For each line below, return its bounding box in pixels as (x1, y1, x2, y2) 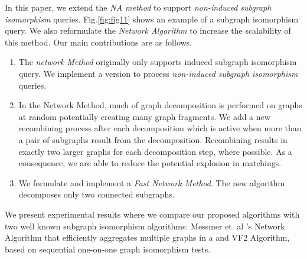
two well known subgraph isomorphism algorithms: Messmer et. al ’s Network (5, 219, 285, 232)
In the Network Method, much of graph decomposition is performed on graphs (18, 99, 302, 111)
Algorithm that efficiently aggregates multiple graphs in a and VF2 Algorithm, (5, 231, 290, 244)
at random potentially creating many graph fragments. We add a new (18, 110, 270, 122)
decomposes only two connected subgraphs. (18, 188, 175, 200)
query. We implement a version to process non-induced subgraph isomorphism (18, 67, 298, 79)
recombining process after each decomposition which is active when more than (18, 122, 302, 134)
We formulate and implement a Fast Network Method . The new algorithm (18, 176, 285, 189)
